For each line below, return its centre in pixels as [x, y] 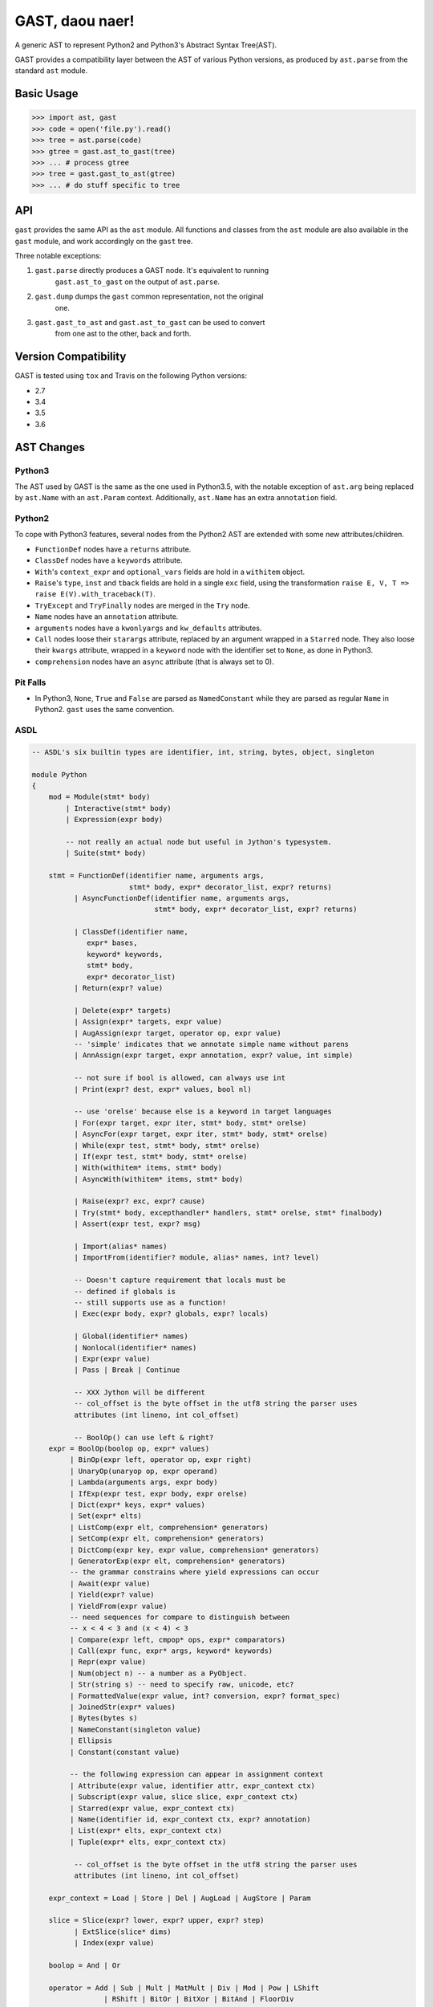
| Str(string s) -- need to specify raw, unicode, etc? [182, 1685]
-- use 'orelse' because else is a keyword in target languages [203, 1111]
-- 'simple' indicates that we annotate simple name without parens [211, 1044]
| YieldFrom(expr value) [118, 1606]
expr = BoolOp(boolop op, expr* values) [129, 1449]
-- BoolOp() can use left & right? [144, 1437]
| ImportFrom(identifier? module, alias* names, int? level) [196, 1258]
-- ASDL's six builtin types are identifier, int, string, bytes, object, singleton [203, 752]
